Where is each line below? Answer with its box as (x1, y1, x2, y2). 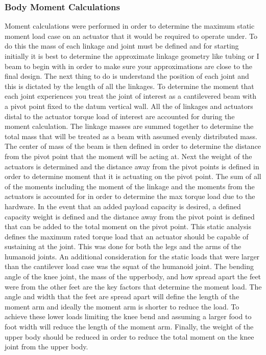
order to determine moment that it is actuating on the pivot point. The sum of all (5, 171, 261, 182)
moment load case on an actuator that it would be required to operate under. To (5, 30, 257, 41)
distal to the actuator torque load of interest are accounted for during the (5, 110, 235, 121)
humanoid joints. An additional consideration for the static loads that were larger (5, 251, 260, 261)
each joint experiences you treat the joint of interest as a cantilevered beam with (5, 91, 257, 101)
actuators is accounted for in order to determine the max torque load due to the (5, 191, 255, 202)
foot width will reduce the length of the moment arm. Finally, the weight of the (5, 321, 254, 332)
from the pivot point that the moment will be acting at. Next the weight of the (5, 150, 252, 161)
